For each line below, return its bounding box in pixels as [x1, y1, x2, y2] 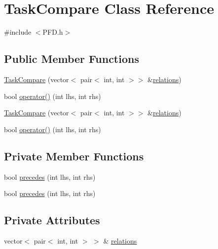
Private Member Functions [4, 148, 144, 163]
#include [4, 27, 32, 37]
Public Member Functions [4, 51, 139, 66]
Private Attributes [4, 212, 100, 228]
